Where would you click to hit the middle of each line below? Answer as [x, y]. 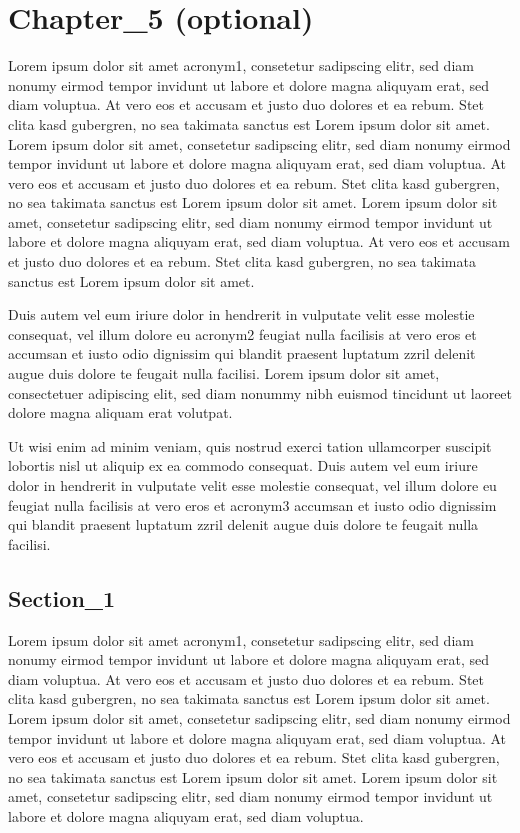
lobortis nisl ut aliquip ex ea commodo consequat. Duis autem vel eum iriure [243, 465]
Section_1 [62, 597]
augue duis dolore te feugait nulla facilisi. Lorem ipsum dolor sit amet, [224, 373]
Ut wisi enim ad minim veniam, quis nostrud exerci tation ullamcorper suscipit [250, 445]
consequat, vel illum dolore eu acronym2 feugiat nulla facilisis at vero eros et [242, 333]
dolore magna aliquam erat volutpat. [120, 412]
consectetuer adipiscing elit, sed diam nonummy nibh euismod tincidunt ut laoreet [260, 392]
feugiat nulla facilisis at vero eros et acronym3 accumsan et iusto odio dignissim [252, 504]
